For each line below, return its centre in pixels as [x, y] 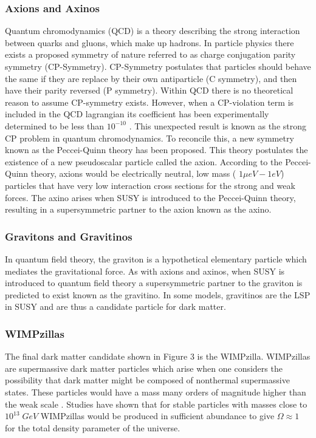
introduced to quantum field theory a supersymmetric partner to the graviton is [154, 283]
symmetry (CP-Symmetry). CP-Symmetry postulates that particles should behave [158, 66]
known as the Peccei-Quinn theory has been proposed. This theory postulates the [156, 150]
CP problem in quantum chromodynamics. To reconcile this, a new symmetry [149, 138]
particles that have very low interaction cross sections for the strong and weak [150, 185]
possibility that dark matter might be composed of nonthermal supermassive [147, 380]
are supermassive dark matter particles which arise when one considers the [144, 368]
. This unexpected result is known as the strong [218, 125]
